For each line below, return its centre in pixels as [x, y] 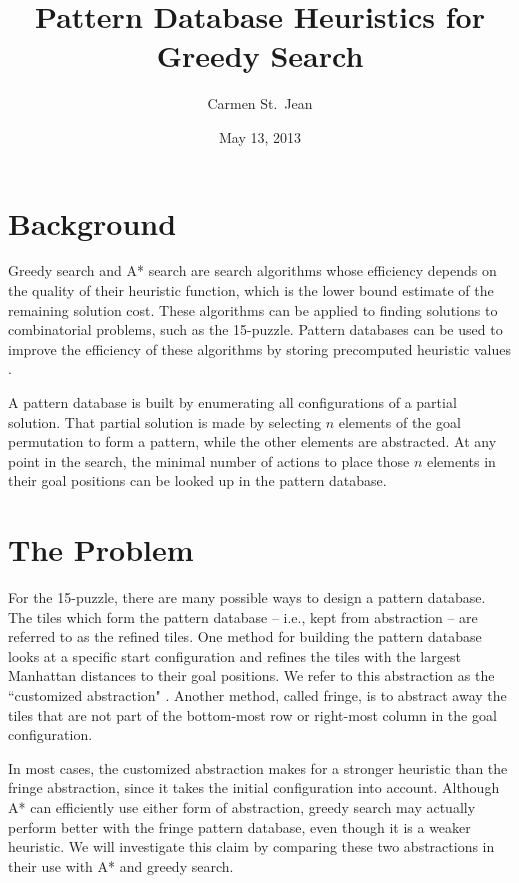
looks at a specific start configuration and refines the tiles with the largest [234, 655]
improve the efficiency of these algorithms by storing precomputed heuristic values [259, 348]
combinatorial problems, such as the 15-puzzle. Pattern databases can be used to [255, 329]
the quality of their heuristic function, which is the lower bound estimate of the [251, 290]
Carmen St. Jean [260, 103]
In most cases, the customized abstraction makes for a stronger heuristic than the [258, 767]
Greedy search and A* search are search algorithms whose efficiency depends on [252, 270]
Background [92, 222]
